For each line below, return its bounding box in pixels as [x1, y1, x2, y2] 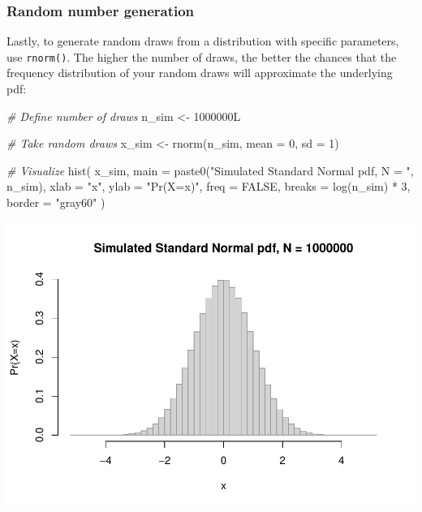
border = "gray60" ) [6, 194, 105, 211]
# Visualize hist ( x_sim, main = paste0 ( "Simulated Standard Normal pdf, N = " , [6, 161, 414, 179]
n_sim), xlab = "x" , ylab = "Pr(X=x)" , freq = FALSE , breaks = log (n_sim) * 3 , [6, 178, 411, 195]
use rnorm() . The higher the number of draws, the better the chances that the [6, 48, 397, 65]
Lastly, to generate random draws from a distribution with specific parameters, [6, 32, 399, 49]
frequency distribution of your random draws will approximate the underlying [6, 64, 393, 81]
